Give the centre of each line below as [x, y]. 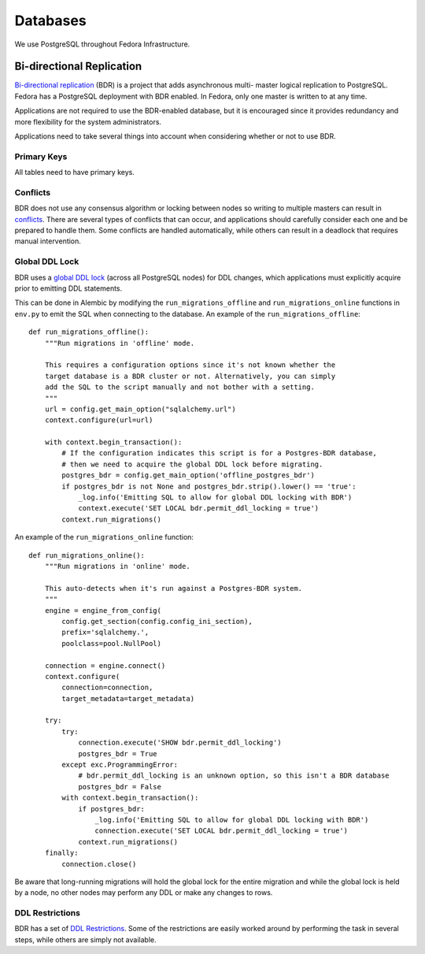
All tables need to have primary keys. [75, 173]
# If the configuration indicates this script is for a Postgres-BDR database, [220, 453]
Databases [50, 20]
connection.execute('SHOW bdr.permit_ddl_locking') [180, 743]
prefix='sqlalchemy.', [105, 633]
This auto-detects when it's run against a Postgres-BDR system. [174, 588]
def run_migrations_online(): [87, 555]
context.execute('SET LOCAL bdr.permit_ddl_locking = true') [199, 509]
